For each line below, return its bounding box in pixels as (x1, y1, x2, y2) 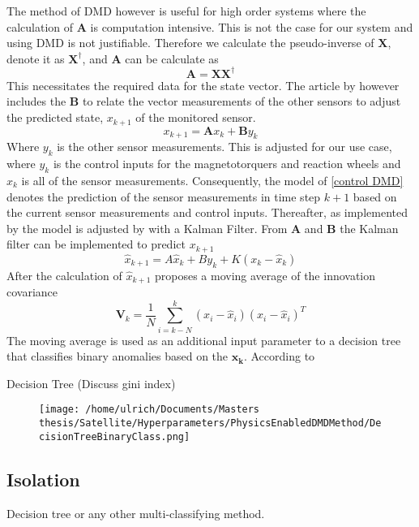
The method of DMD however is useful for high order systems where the (6, 2, 366, 19)
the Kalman (340, 219, 399, 236)
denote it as (6, 50, 65, 67)
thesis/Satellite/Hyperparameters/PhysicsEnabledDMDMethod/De (39, 417, 382, 430)
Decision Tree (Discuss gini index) (6, 374, 176, 391)
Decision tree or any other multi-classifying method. (6, 504, 265, 521)
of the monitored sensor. (135, 109, 256, 126)
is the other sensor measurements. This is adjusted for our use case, (57, 138, 392, 155)
